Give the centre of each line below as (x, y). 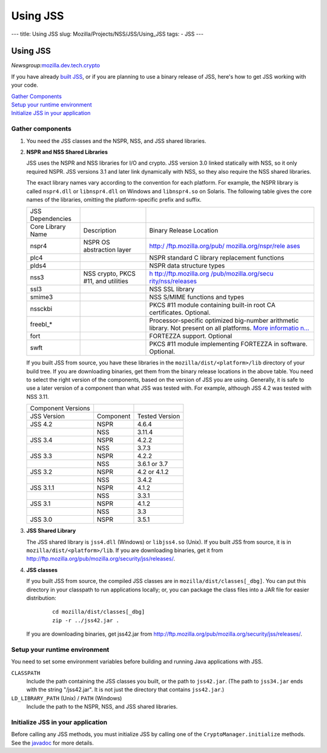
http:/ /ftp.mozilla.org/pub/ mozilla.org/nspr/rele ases (225, 246)
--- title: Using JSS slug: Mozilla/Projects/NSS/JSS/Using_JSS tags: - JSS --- (107, 34)
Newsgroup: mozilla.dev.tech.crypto (55, 65)
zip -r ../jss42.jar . (86, 620)
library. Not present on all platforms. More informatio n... (229, 328)
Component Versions (60, 409)
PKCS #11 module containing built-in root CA (212, 305)
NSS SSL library (172, 289)
